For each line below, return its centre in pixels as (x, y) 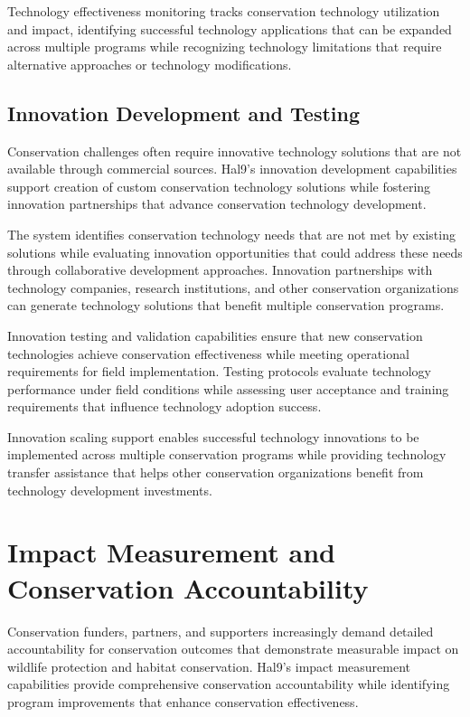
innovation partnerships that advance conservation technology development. (217, 204)
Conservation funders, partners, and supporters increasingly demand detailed (221, 631)
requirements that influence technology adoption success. (164, 406)
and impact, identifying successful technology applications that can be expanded (230, 28)
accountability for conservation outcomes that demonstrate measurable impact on (233, 649)
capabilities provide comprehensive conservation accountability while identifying (229, 684)
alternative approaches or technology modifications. (150, 64)
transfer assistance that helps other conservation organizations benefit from (216, 472)
